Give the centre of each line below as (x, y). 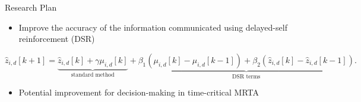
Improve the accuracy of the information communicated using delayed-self (153, 27)
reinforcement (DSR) (57, 39)
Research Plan (31, 7)
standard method (93, 75)
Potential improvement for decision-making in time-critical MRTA (139, 92)
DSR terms (246, 76)
